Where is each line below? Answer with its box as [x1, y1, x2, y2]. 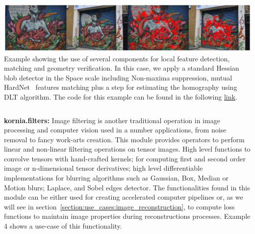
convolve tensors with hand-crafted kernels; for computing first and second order [4, 153, 246, 163]
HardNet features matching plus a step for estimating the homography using [4, 82, 237, 92]
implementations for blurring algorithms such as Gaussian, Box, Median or [4, 173, 229, 183]
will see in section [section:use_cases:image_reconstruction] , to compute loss [4, 201, 235, 211]
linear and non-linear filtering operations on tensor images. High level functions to [4, 144, 251, 154]
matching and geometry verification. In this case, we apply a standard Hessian [4, 63, 239, 73]
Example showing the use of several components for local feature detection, [4, 53, 230, 63]
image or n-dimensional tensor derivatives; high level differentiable [4, 163, 203, 173]
